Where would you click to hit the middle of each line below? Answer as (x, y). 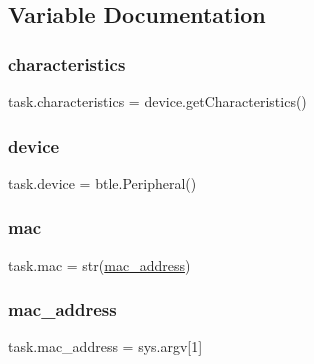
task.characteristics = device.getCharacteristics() (157, 101)
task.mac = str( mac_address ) (99, 264)
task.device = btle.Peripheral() (102, 182)
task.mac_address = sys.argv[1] (105, 346)
